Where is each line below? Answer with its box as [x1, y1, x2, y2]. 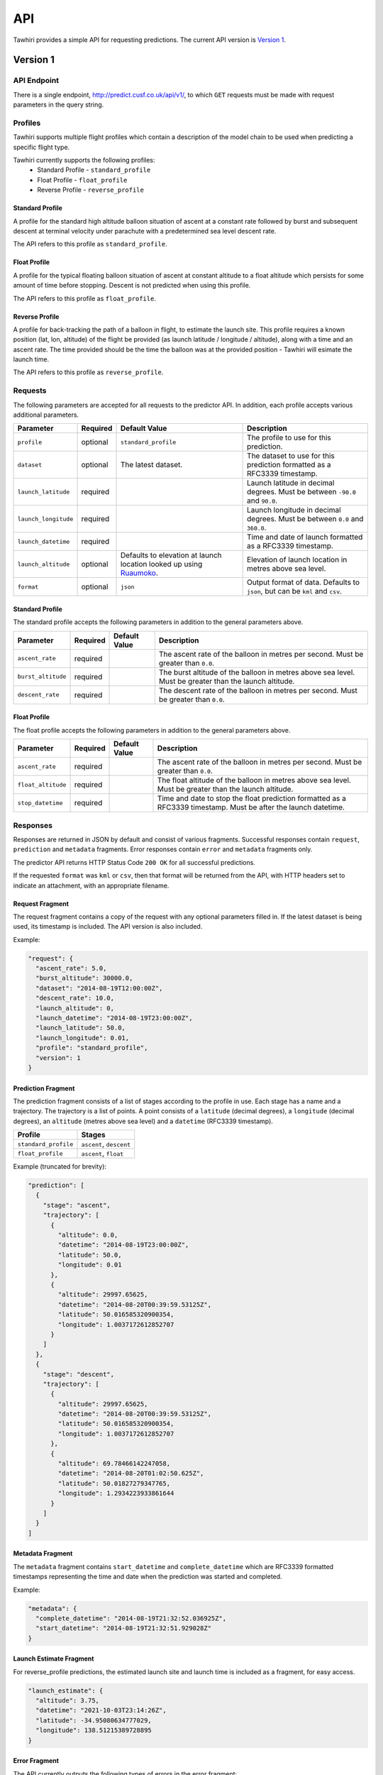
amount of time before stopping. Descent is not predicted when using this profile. [13, 281, 251, 290]
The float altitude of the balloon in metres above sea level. [157, 775, 351, 785]
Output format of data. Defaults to [247, 577, 360, 587]
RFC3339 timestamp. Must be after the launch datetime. [157, 802, 345, 812]
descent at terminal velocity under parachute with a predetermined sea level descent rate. [13, 226, 277, 235]
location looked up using [120, 559, 203, 569]
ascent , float [81, 1149, 124, 1159]
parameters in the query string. [13, 100, 104, 109]
